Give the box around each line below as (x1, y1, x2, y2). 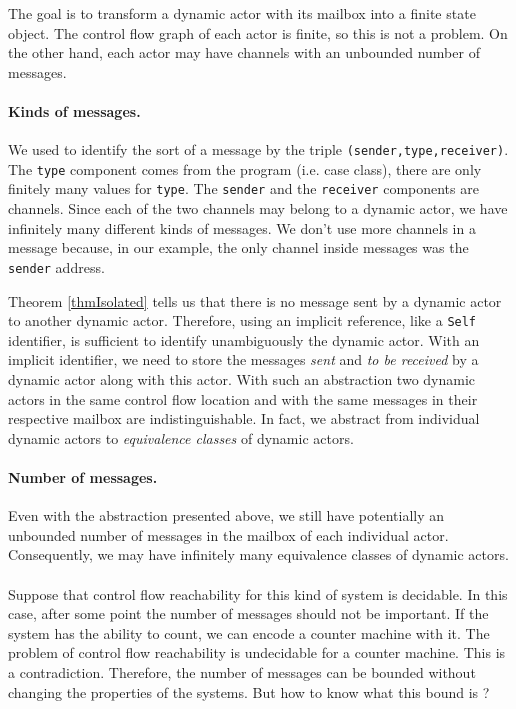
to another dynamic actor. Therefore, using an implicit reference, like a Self (8, 310, 477, 331)
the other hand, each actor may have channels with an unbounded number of (8, 42, 480, 63)
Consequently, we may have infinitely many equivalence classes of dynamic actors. (8, 544, 509, 565)
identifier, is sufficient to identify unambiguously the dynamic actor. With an (8, 329, 480, 350)
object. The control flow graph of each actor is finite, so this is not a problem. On (8, 22, 508, 43)
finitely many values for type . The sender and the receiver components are (8, 178, 479, 199)
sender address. (8, 256, 105, 277)
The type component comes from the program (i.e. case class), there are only (8, 158, 482, 179)
